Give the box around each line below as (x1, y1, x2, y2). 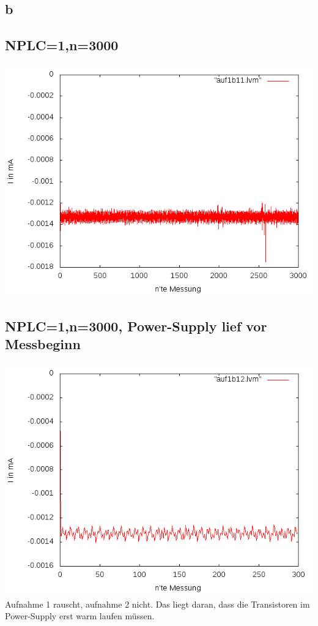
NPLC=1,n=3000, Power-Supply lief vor (5, 316, 267, 335)
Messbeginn (5, 334, 81, 353)
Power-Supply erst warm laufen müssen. (5, 609, 155, 622)
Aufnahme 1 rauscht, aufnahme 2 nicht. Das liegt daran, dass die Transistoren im (5, 597, 310, 610)
